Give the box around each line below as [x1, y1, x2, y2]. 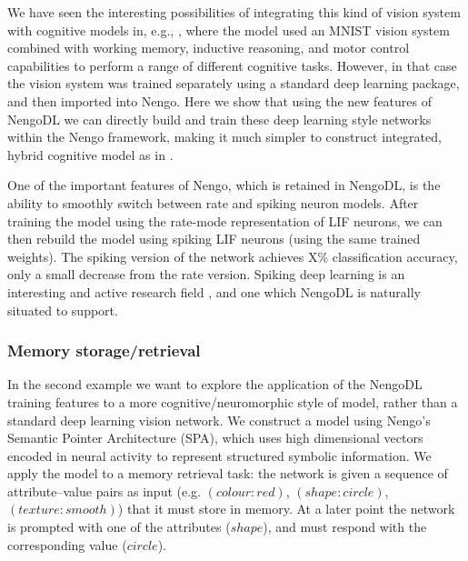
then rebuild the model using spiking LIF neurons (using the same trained [7, 229, 421, 248]
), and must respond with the [263, 517, 427, 536]
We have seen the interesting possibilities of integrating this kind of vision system [7, 3, 461, 21]
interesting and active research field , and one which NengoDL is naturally [7, 282, 422, 301]
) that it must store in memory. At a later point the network [117, 499, 455, 518]
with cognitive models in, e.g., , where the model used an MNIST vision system [7, 20, 450, 39]
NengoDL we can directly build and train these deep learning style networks [7, 109, 432, 128]
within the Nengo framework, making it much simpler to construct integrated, [7, 127, 442, 146]
